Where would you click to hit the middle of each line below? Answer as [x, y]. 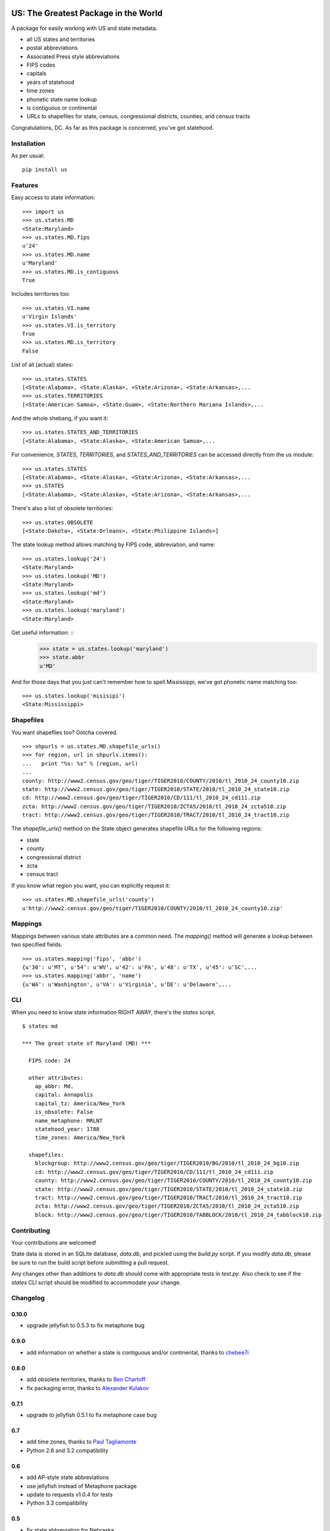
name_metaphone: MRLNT [69, 1120]
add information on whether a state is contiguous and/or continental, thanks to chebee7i [138, 1352]
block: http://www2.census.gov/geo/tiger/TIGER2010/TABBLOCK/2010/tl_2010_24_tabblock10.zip [178, 1215]
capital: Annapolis [64, 1095]
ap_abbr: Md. [54, 1086]
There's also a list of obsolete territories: [62, 508]
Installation [28, 143]
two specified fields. [37, 945]
